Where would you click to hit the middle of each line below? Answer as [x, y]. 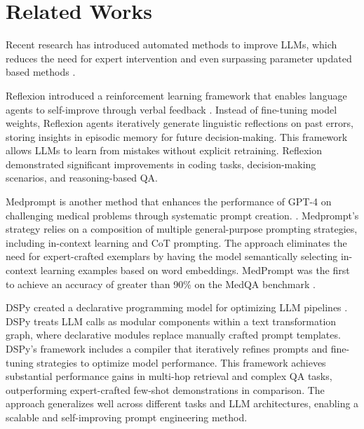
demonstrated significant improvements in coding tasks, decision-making [161, 164]
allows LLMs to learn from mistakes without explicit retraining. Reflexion [164, 150]
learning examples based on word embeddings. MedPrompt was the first [195, 270]
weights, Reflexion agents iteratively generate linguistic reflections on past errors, [180, 123]
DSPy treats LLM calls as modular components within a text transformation [171, 321]
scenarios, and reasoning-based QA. [82, 178]
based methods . [41, 72]
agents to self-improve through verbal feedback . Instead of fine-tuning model [171, 109]
